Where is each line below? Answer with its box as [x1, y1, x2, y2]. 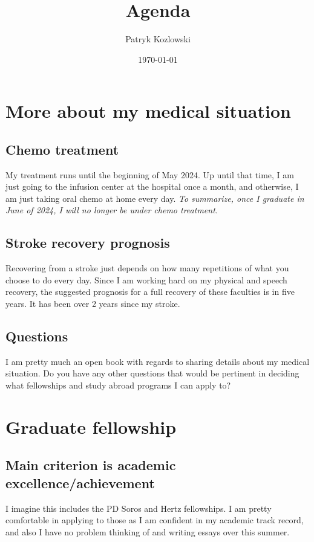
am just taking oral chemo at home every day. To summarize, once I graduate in [5, 192, 304, 204]
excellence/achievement [5, 473, 155, 492]
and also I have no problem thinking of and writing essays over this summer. [5, 525, 290, 538]
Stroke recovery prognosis [5, 233, 170, 252]
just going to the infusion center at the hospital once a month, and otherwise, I [5, 180, 299, 193]
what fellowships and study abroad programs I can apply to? [5, 379, 231, 392]
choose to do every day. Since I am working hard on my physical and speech [5, 273, 287, 286]
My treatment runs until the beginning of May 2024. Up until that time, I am [5, 168, 294, 181]
